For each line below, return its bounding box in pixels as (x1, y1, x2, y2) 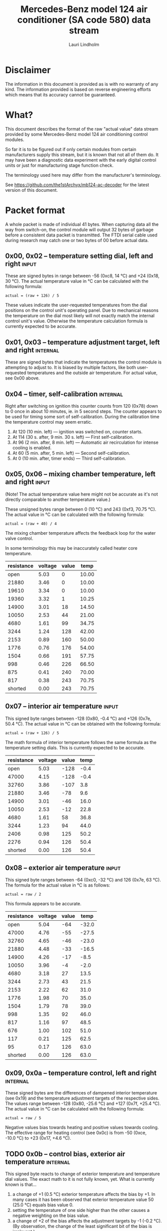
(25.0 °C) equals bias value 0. (12, 1202, 73, 1208)
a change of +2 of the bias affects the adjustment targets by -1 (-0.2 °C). (12, 1218, 162, 1224)
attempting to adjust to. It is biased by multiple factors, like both (5, 364, 136, 371)
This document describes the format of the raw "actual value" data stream (5, 126, 158, 132)
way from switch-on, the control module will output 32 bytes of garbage (5, 226, 154, 232)
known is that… (5, 1181, 36, 1188)
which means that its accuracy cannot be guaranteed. (5, 91, 116, 97)
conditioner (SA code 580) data (17, 14, 151, 26)
